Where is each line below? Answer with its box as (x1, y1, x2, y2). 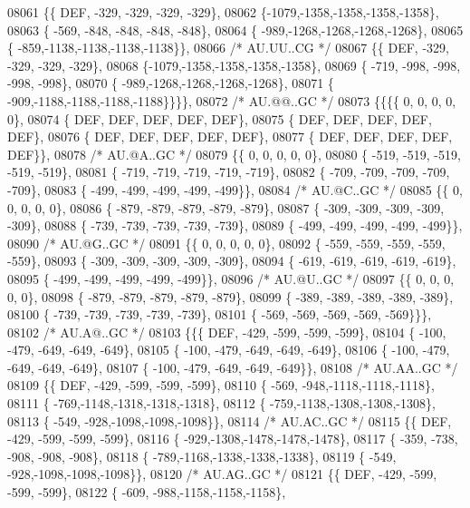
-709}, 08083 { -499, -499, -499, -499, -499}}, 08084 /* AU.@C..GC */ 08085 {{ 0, (7, 180, 463, 199)
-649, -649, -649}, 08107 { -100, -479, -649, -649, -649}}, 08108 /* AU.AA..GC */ (7, 357, 458, 376)
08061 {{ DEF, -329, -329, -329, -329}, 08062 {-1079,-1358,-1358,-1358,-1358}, (7, 3, 439, 21)
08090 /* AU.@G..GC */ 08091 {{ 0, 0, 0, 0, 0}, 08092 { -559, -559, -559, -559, (7, 233, 446, 252)
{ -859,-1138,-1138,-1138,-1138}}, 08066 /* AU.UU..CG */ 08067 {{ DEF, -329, (7, 38, 449, 57)
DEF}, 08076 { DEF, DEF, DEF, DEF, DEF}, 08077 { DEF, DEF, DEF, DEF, (7, 127, 453, 146)
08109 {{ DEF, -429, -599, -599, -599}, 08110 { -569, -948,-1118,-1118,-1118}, (7, 376, 435, 395)
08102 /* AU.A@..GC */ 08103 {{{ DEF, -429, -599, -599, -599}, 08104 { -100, (7, 322, 446, 341)
